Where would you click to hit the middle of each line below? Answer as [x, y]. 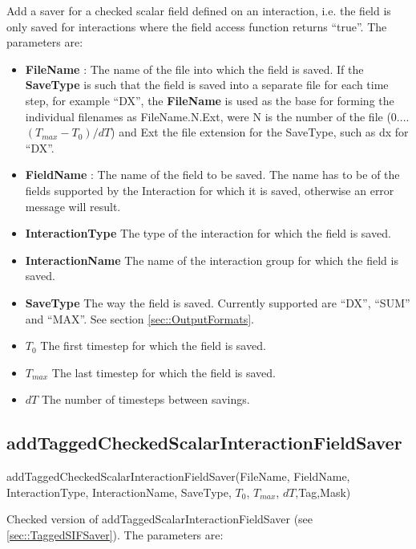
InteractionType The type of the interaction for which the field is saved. [208, 233]
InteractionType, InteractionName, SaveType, [119, 492]
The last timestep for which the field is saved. [164, 372]
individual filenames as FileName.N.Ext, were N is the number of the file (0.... [217, 116]
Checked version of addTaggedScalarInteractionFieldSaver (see [160, 519]
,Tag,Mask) [323, 492]
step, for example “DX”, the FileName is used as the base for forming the [210, 100]
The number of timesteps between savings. [145, 399]
